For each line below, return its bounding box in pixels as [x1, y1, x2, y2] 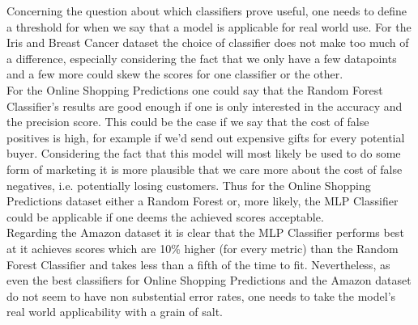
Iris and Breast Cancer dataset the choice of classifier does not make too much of [6, 34, 409, 51]
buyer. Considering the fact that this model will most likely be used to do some [6, 145, 401, 162]
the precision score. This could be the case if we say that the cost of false [6, 113, 369, 130]
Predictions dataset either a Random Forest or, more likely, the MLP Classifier [6, 192, 399, 209]
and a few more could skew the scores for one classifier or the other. [6, 65, 343, 82]
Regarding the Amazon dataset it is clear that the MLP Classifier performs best [6, 224, 404, 241]
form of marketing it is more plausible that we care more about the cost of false [6, 160, 403, 177]
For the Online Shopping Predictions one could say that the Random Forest [6, 81, 383, 98]
